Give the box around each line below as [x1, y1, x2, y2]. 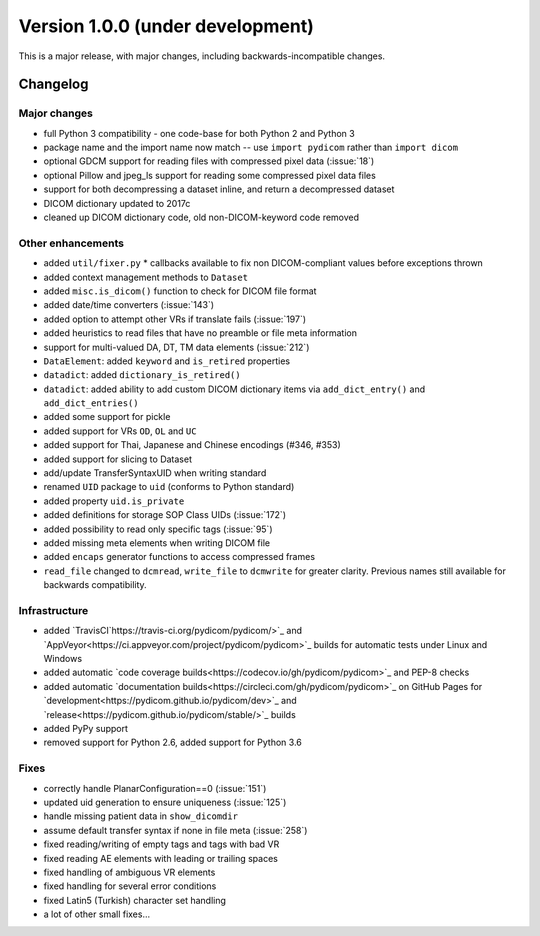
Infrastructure [18, 603, 89, 617]
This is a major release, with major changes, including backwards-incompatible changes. [18, 50, 385, 62]
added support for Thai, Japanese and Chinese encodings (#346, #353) [43, 439, 342, 451]
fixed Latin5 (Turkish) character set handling [43, 894, 227, 906]
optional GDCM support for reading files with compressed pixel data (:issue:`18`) [43, 155, 375, 167]
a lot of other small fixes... [43, 908, 151, 920]
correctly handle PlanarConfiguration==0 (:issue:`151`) [43, 782, 267, 794]
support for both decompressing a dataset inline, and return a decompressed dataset [43, 183, 395, 195]
